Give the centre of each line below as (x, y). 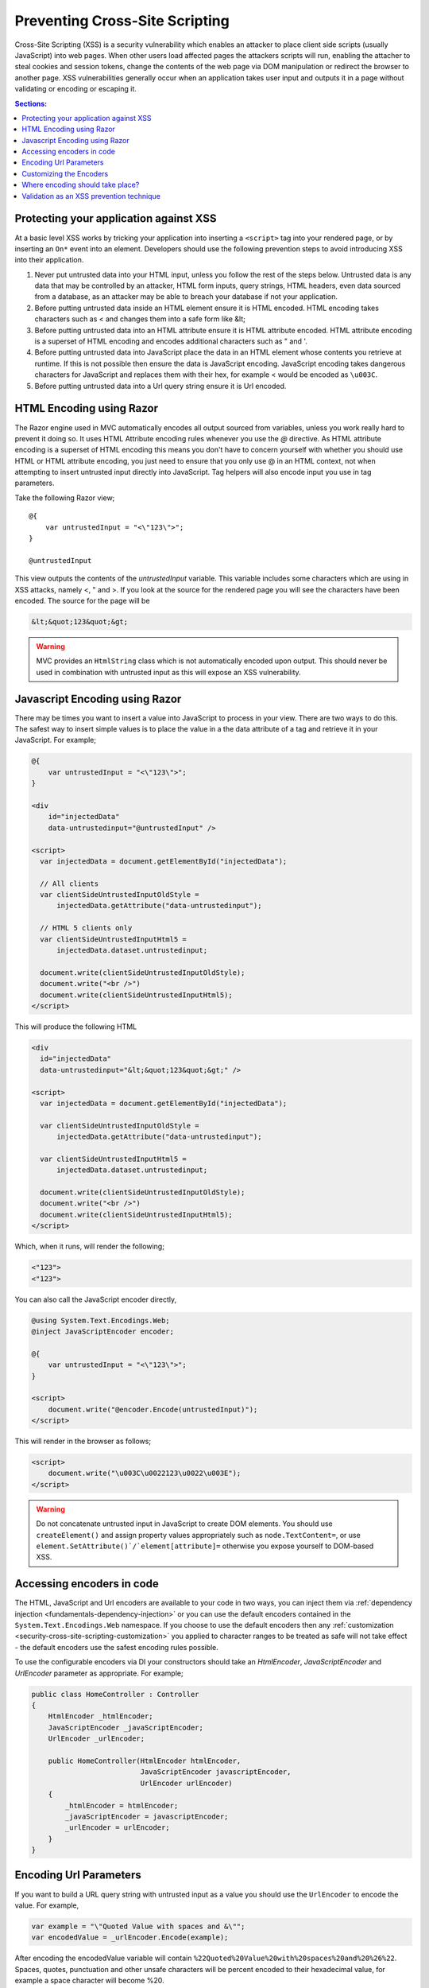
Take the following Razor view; (65, 498)
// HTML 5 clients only (86, 928)
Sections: (31, 103)
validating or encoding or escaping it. (75, 89)
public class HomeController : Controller (115, 1694)
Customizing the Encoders (65, 173)
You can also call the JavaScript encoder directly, (96, 1299)
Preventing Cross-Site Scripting (122, 21)
